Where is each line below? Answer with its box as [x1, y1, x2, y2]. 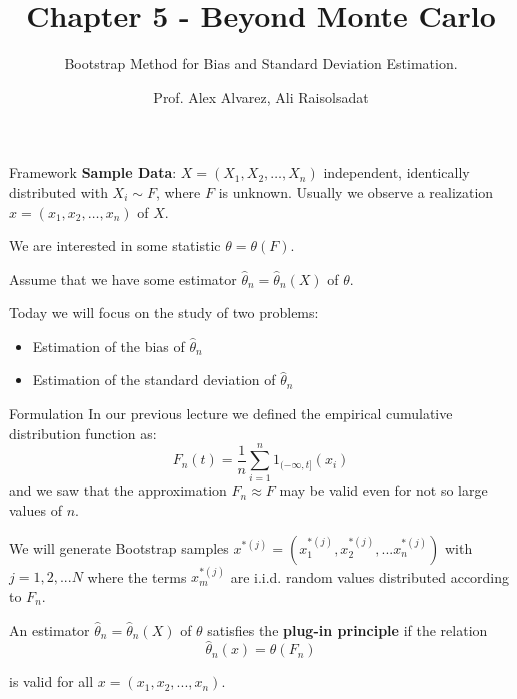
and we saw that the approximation [9, 480, 227, 501]
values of [9, 499, 62, 520]
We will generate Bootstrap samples [9, 537, 229, 558]
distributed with [9, 181, 108, 202]
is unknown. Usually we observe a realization [218, 181, 494, 202]
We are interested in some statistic [9, 235, 221, 256]
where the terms [87, 566, 187, 587]
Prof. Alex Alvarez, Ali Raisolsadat [153, 86, 369, 107]
